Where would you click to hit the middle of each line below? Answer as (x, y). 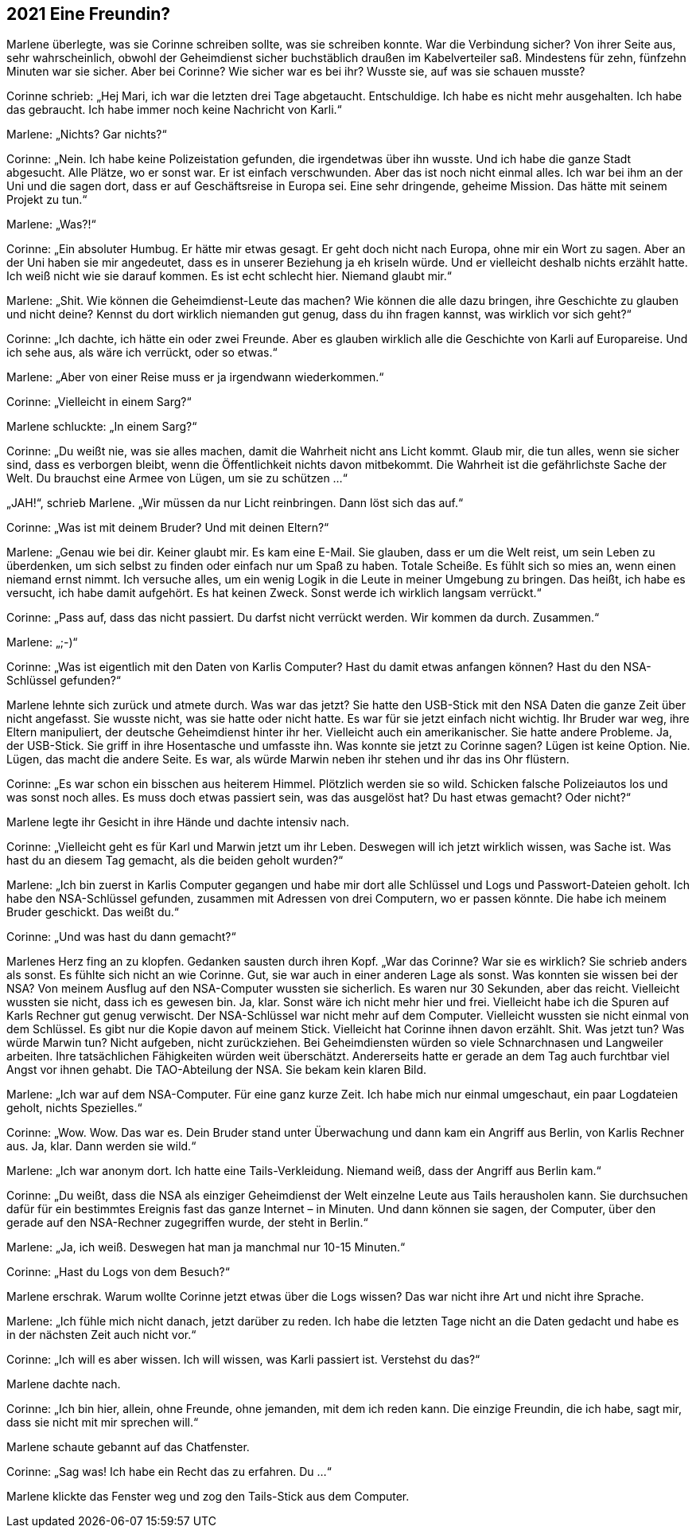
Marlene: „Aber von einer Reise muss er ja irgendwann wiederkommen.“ (195, 377)
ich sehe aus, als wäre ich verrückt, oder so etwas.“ (142, 353)
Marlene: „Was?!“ (51, 224)
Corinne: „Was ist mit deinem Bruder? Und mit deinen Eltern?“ (168, 528)
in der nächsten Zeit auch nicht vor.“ (101, 1335)
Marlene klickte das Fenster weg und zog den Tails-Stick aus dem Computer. (208, 1497)
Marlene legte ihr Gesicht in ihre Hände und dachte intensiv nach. (178, 822)
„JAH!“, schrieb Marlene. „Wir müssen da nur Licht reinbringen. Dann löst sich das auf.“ (235, 503)
